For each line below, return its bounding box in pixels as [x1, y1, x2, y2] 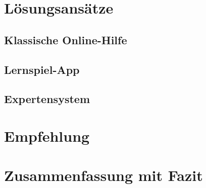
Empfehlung [4, 125, 90, 146]
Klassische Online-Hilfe [4, 32, 127, 47]
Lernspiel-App [4, 61, 80, 77]
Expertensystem [4, 91, 90, 107]
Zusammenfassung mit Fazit [4, 165, 203, 185]
